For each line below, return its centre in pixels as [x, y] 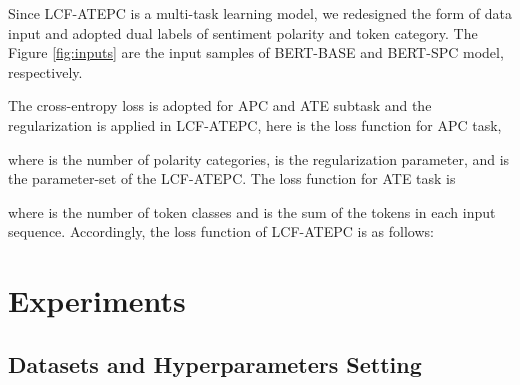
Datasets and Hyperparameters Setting [215, 363]
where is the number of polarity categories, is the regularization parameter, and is [259, 158]
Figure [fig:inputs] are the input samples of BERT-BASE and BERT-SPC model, [256, 52]
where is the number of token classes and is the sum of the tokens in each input [252, 211]
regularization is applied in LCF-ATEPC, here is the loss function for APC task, [255, 124]
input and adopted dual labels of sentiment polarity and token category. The [243, 32]
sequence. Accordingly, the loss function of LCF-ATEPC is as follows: [221, 231]
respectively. [45, 71]
